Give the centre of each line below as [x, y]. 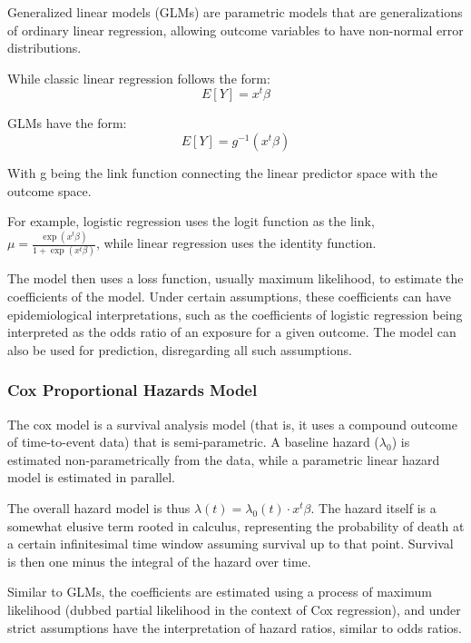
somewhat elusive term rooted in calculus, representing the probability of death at [236, 525]
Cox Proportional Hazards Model [132, 390]
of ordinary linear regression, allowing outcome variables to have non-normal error [235, 30]
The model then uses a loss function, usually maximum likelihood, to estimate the [235, 278]
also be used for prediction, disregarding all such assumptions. [180, 349]
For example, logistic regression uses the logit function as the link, [191, 221]
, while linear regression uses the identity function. [236, 243]
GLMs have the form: [67, 123]
